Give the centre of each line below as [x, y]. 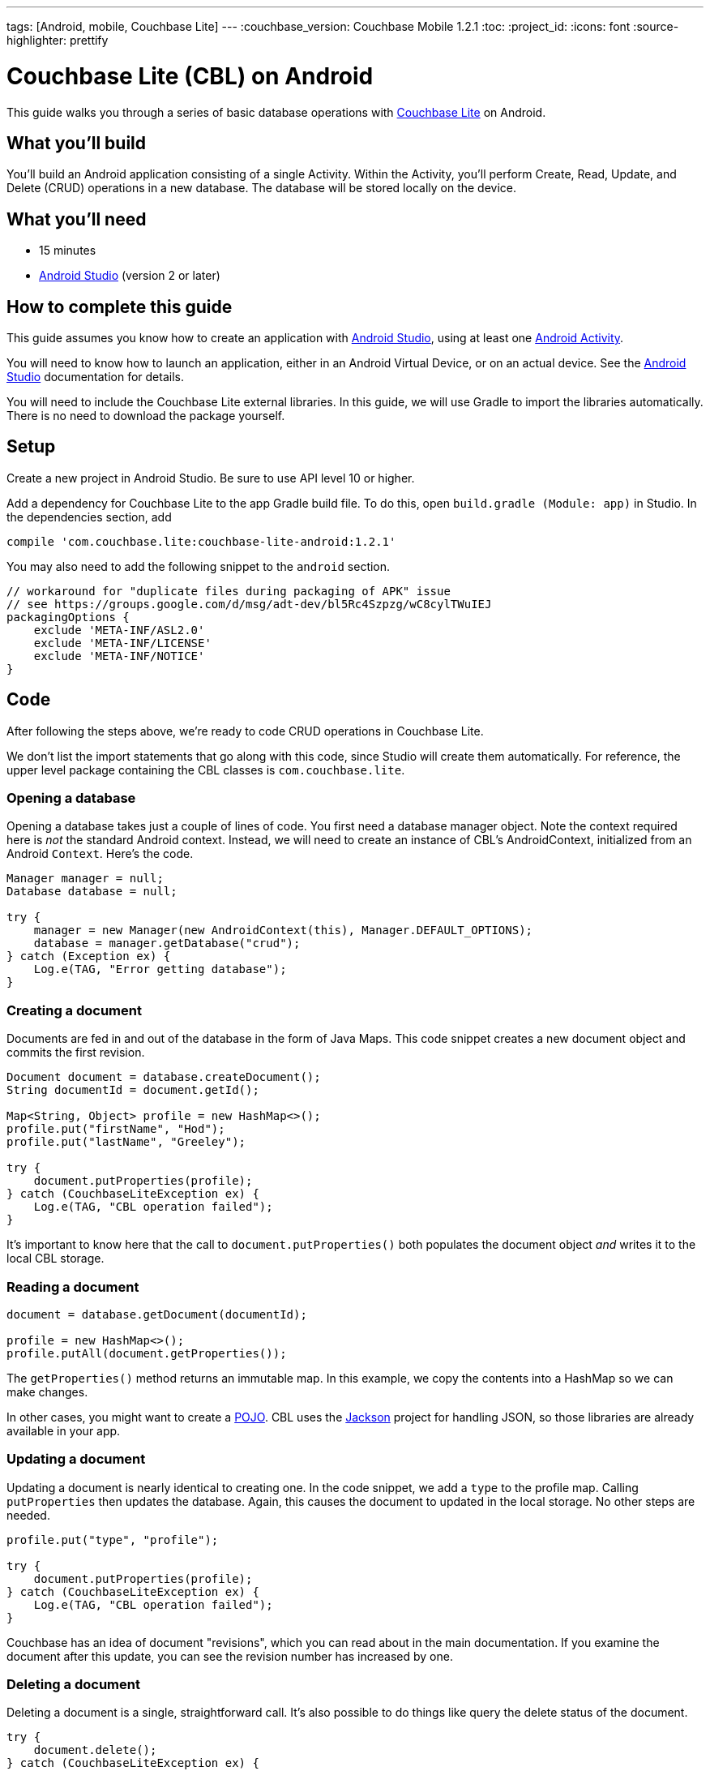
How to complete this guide [120, 307]
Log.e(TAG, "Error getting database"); [160, 969]
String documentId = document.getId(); [133, 1090]
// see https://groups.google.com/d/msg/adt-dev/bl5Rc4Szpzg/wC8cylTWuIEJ [249, 604]
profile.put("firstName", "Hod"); [116, 1129]
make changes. [47, 1391]
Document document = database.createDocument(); [164, 1077]
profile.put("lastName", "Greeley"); [126, 1142]
